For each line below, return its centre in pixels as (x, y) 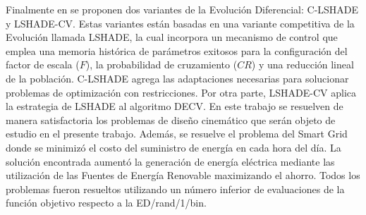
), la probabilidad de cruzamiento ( (161, 64)
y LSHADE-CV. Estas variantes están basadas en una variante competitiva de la (180, 23)
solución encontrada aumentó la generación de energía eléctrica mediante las (170, 161)
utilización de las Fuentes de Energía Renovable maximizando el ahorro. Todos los (183, 175)
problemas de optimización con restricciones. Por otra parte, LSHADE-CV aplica (181, 92)
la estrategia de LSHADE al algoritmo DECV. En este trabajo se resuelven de (175, 106)
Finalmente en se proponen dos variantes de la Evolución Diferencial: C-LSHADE (182, 9)
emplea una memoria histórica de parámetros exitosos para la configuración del (177, 50)
